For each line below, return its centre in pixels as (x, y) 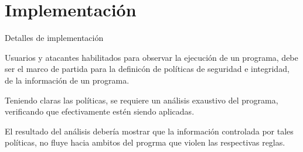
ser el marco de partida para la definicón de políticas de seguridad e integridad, (147, 69)
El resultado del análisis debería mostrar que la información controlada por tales (149, 131)
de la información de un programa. (67, 80)
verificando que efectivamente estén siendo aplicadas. (100, 111)
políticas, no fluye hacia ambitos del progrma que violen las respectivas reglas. (145, 142)
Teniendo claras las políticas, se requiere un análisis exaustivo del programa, (142, 100)
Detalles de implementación (54, 38)
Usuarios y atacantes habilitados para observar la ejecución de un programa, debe (151, 57)
